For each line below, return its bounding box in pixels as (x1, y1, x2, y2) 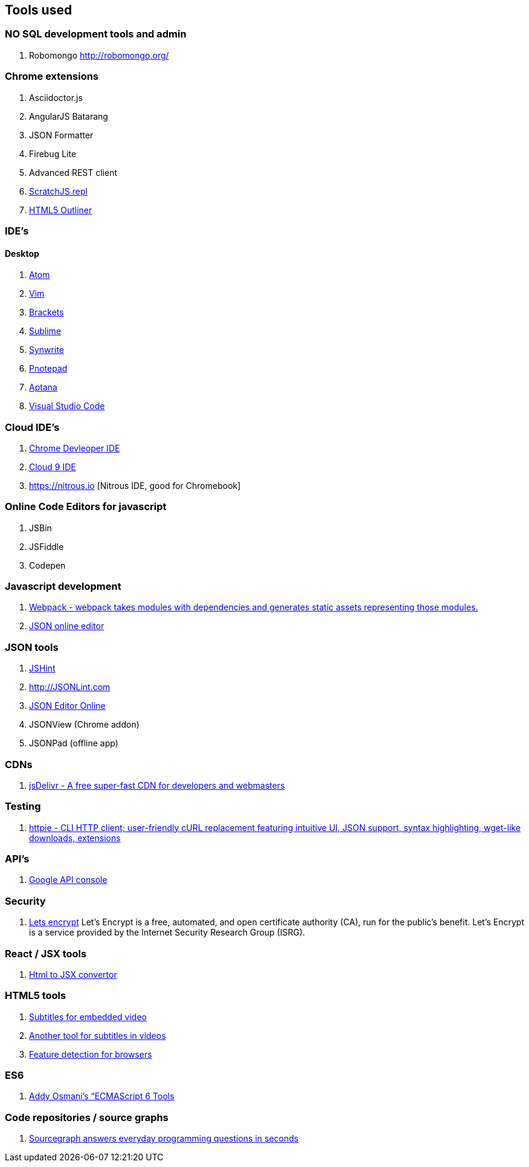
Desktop (5, 248, 39, 259)
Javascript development (5, 580, 121, 593)
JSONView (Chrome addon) (29, 719, 139, 730)
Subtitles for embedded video (29, 1011, 147, 1022)
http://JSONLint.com (29, 682, 111, 693)
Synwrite (29, 344, 64, 355)
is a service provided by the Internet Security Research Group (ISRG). (29, 927, 306, 938)
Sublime (29, 326, 62, 337)
